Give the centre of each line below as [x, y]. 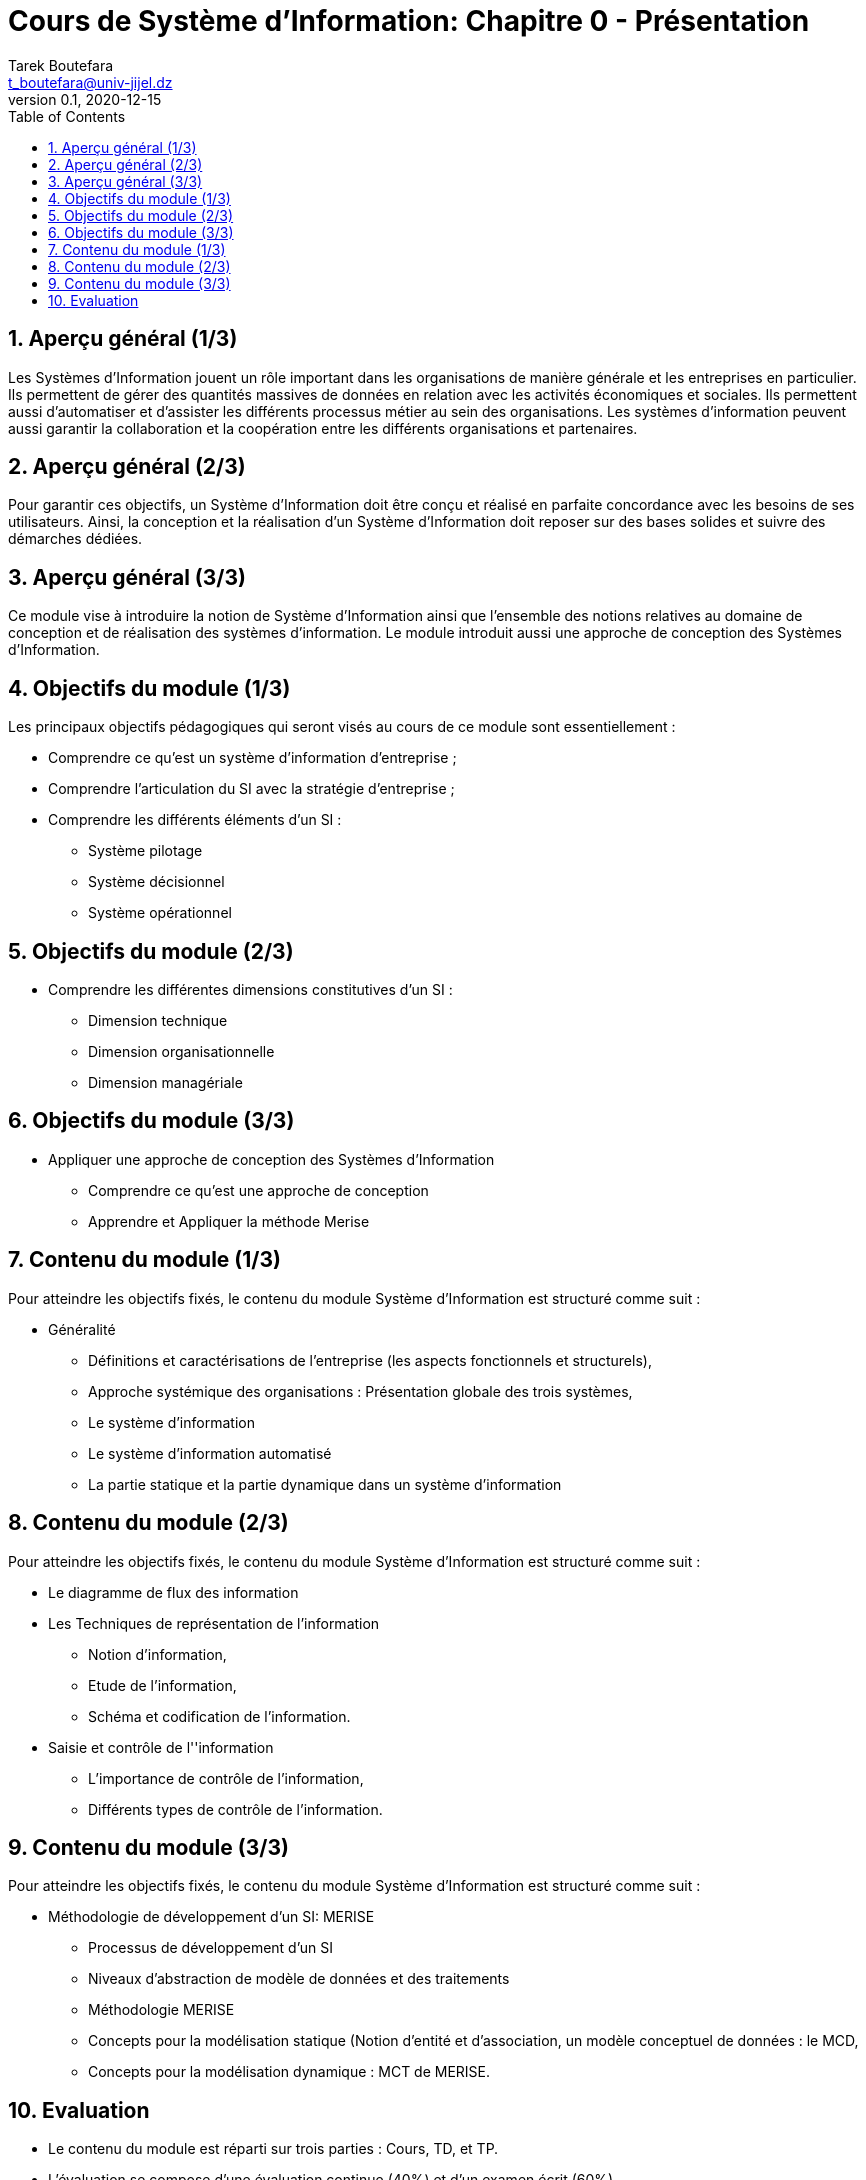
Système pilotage [145, 851]
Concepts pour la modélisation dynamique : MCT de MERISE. [289, 2072]
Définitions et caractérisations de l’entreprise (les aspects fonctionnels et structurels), [370, 1360]
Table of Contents [67, 116]
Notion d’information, [157, 1654]
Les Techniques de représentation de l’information [214, 1623]
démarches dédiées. [75, 539]
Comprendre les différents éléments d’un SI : [195, 820]
